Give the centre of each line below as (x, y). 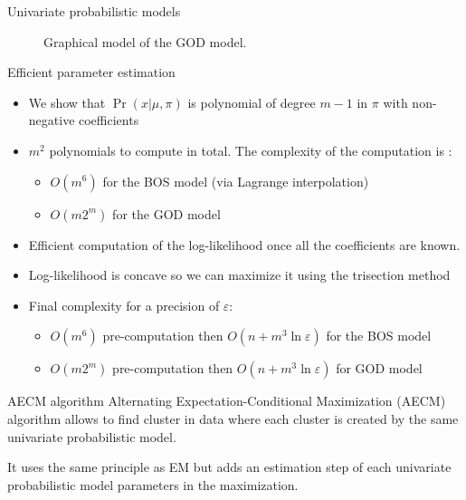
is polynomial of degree (252, 102)
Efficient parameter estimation (91, 72)
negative (52, 120)
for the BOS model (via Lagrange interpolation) (236, 181)
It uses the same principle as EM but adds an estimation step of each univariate (229, 467)
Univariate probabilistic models (94, 11)
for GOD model (379, 368)
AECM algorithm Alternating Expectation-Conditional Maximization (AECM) (227, 401)
